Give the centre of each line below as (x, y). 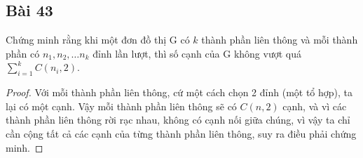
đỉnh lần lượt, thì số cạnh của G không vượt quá (197, 53)
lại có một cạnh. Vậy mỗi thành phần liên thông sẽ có (121, 106)
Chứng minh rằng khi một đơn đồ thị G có (98, 40)
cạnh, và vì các (315, 106)
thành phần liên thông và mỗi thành (280, 40)
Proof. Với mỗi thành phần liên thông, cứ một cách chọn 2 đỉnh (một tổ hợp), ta (179, 92)
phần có (23, 53)
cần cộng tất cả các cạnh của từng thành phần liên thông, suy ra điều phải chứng (181, 133)
